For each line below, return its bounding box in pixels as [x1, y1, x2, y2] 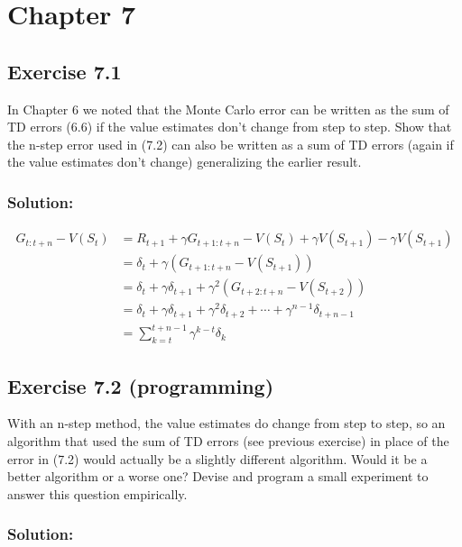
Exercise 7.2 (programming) [7, 371, 274, 399]
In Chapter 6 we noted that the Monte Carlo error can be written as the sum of [7, 99, 449, 118]
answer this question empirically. [7, 484, 188, 503]
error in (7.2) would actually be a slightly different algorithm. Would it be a [7, 449, 428, 468]
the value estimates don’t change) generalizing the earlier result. [7, 152, 362, 171]
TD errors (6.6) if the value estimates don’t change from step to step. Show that [7, 117, 452, 136]
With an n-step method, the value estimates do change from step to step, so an [7, 414, 446, 433]
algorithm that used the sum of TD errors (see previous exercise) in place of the [7, 431, 449, 450]
